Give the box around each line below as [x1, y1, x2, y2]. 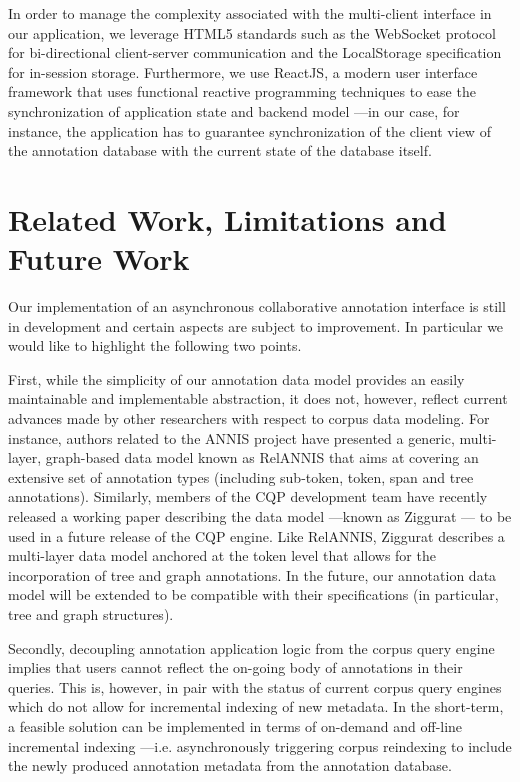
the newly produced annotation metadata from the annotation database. [8, 755, 452, 776]
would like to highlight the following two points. [8, 335, 302, 356]
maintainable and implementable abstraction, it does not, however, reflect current [8, 388, 508, 409]
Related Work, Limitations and [8, 198, 447, 239]
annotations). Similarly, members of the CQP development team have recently [8, 486, 488, 507]
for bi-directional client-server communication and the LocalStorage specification [8, 42, 502, 63]
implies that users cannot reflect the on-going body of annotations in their [8, 657, 463, 678]
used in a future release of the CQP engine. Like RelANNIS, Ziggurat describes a [8, 525, 505, 546]
